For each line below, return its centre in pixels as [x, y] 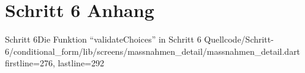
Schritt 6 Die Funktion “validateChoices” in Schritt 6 [103, 39]
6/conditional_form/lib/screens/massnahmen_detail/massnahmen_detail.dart [153, 51]
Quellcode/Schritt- [239, 39]
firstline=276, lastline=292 [55, 63]
